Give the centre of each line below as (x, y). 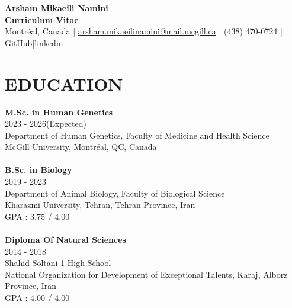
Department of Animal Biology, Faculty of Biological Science (115, 193)
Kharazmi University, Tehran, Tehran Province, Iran (100, 205)
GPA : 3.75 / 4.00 (37, 216)
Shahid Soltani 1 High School (58, 263)
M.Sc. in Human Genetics (59, 112)
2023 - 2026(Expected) (46, 123)
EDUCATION (64, 83)
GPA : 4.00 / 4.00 (37, 297)
